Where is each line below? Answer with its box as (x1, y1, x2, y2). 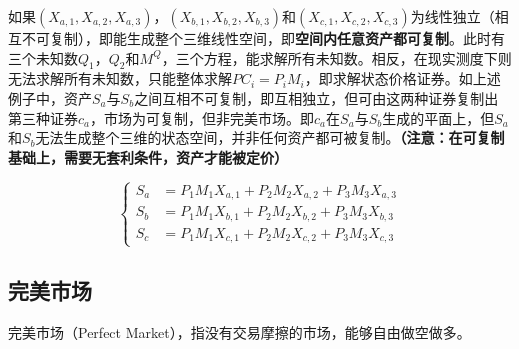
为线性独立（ (410, 6, 495, 26)
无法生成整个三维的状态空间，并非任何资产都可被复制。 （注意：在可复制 (35, 127, 505, 148)
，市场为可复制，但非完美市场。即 (90, 107, 315, 128)
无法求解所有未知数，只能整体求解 (8, 68, 232, 89)
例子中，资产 (8, 87, 92, 108)
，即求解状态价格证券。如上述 (304, 68, 501, 89)
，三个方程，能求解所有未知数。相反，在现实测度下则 (161, 47, 512, 68)
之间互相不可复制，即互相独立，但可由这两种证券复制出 (134, 87, 499, 108)
